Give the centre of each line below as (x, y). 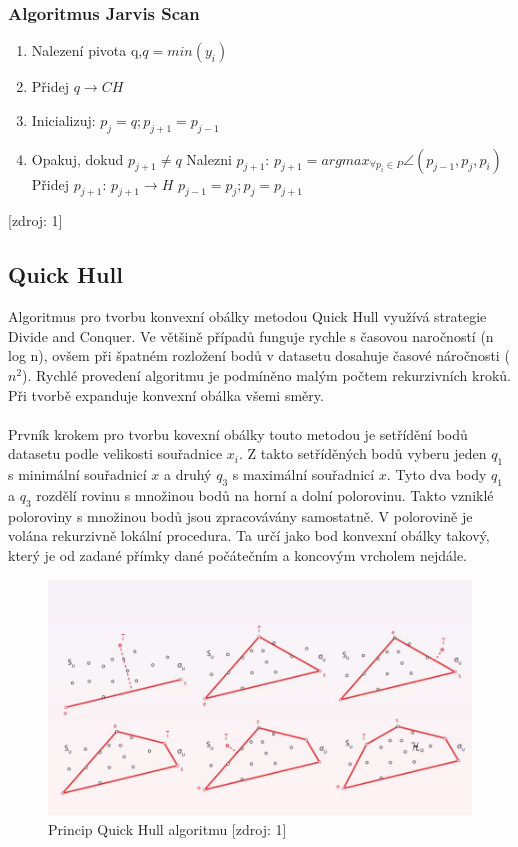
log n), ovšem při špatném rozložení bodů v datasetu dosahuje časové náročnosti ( (259, 355)
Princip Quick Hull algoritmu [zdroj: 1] (167, 828)
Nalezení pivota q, (87, 50)
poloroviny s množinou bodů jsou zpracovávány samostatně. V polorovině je (240, 515)
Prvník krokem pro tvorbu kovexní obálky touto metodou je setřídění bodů (238, 433)
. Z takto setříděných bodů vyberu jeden (363, 453)
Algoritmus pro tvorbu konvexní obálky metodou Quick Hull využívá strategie (247, 316)
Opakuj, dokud (77, 158)
